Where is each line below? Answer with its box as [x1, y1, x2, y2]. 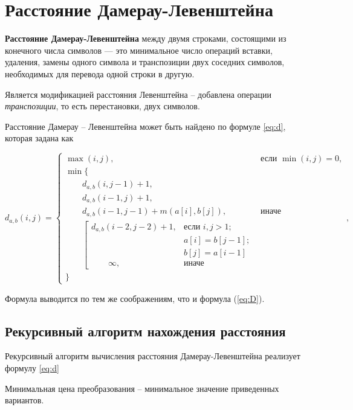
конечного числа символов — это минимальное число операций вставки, [5, 43, 273, 56]
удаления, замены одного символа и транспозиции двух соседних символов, [5, 56, 285, 68]
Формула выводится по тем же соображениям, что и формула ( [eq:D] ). [5, 292, 265, 304]
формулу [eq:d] [5, 361, 59, 374]
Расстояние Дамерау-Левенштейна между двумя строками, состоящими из [5, 32, 287, 45]
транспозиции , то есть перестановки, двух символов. [5, 100, 200, 112]
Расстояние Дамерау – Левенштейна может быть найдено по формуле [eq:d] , [5, 120, 286, 132]
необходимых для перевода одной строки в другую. [5, 67, 195, 80]
